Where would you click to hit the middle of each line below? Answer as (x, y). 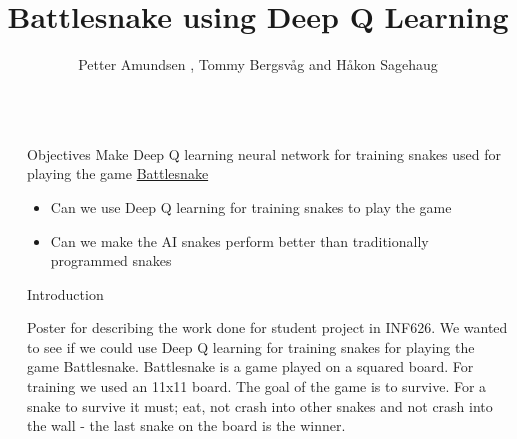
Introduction (65, 293)
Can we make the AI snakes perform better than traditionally (239, 240)
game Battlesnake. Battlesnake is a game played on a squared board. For (250, 366)
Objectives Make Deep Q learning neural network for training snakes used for (264, 153)
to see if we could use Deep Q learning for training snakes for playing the (251, 346)
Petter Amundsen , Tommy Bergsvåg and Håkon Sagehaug (258, 64)
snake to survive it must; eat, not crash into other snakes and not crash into (260, 405)
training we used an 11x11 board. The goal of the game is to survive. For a (257, 386)
